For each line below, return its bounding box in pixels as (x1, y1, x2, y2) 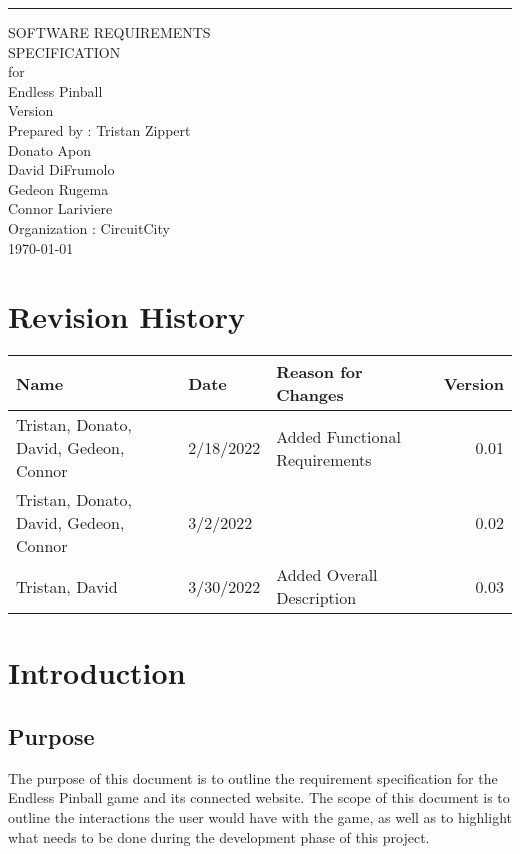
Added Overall (276, 563, 378, 587)
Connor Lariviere (8, 198, 113, 219)
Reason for (276, 360, 363, 384)
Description (276, 586, 357, 610)
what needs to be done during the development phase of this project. (8, 826, 430, 847)
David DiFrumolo (8, 159, 115, 180)
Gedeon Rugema (8, 178, 109, 199)
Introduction (8, 652, 186, 693)
